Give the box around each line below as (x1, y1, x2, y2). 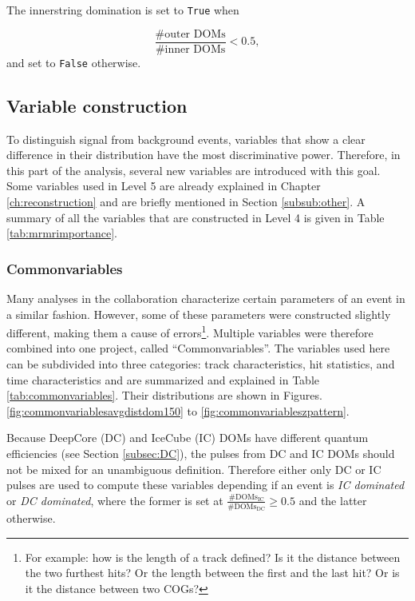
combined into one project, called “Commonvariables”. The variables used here (6, 340, 390, 356)
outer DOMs (164, 28, 226, 40)
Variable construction (6, 93, 188, 117)
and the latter (298, 492, 367, 508)
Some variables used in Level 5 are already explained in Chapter (6, 177, 321, 194)
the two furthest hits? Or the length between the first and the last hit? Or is (25, 564, 400, 581)
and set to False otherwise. (6, 54, 141, 70)
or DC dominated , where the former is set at (6, 492, 223, 508)
